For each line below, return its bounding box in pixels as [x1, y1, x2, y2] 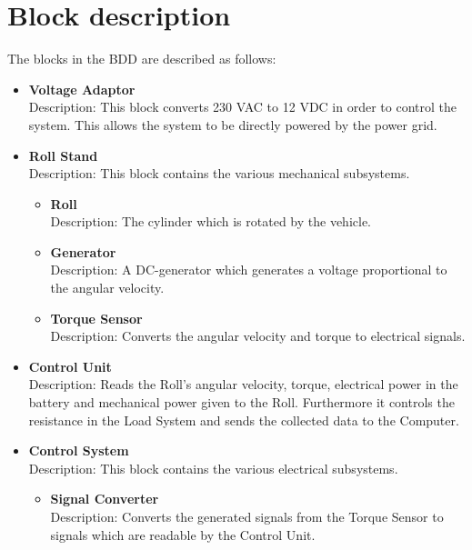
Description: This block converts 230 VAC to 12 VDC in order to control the [28, 97, 457, 116]
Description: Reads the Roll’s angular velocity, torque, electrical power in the [28, 375, 458, 394]
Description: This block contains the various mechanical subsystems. [28, 164, 410, 183]
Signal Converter [50, 489, 159, 508]
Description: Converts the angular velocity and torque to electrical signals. [50, 326, 466, 345]
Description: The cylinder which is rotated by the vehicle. [50, 212, 372, 231]
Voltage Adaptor [28, 79, 136, 98]
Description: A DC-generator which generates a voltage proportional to [50, 260, 447, 279]
